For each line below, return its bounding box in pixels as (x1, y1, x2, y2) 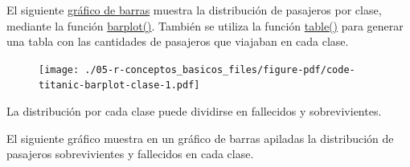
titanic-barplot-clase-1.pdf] (39, 79, 200, 92)
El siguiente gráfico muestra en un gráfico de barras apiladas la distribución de (6, 129, 394, 146)
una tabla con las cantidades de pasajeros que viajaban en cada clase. (6, 33, 349, 50)
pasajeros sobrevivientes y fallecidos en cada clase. (6, 145, 254, 162)
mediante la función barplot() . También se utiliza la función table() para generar (6, 17, 404, 34)
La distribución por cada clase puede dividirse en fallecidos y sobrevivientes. (6, 103, 382, 120)
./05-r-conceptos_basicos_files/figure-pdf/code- (84, 63, 355, 75)
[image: (39, 63, 80, 75)
